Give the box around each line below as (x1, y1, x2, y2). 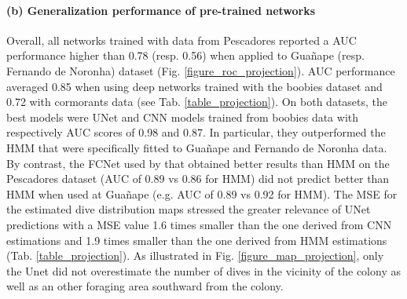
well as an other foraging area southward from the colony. (6, 278, 284, 294)
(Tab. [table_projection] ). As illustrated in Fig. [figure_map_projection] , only (6, 247, 384, 264)
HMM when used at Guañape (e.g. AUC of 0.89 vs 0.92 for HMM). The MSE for (6, 185, 398, 202)
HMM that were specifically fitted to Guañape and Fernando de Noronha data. (6, 139, 387, 155)
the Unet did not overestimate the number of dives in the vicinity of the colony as (6, 262, 401, 279)
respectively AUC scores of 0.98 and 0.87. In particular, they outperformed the (6, 124, 386, 140)
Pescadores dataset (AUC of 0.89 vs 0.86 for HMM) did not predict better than (6, 170, 390, 187)
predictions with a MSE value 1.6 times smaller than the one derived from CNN (6, 216, 392, 232)
